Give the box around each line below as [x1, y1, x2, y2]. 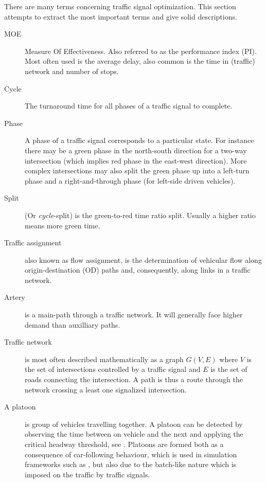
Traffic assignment [4, 237, 62, 248]
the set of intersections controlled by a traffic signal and [25, 364, 201, 374]
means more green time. [25, 220, 100, 230]
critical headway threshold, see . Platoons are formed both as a [25, 439, 224, 449]
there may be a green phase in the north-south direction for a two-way [25, 145, 247, 155]
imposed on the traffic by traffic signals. [25, 469, 150, 479]
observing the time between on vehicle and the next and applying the [25, 428, 243, 439]
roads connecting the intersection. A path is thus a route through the [25, 374, 243, 385]
